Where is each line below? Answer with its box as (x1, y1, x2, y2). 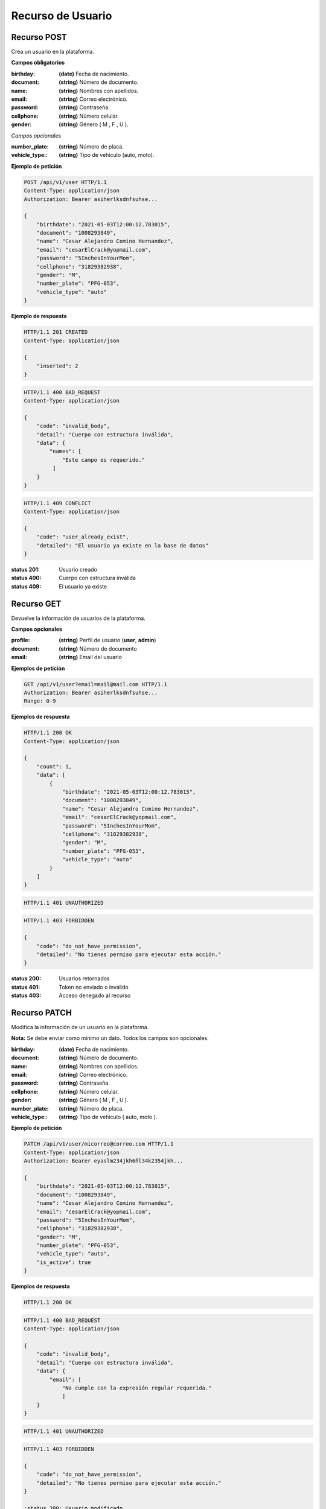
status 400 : (11, 574, 42, 582)
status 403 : (11, 992, 42, 999)
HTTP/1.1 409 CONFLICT (24, 500, 91, 506)
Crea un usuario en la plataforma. (11, 48, 95, 56)
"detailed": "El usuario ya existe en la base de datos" (36, 542, 209, 549)
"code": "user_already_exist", (36, 534, 129, 540)
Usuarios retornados (59, 975, 110, 982)
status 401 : (11, 983, 40, 991)
